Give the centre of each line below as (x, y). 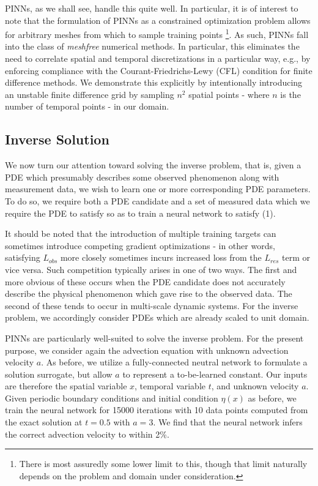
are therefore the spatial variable (66, 386)
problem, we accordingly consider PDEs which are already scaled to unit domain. (157, 317)
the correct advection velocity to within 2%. (87, 434)
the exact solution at (44, 422)
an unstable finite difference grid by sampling (90, 94)
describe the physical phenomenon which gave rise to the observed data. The (149, 293)
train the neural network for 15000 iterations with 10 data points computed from (157, 410)
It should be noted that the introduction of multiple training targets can (141, 234)
